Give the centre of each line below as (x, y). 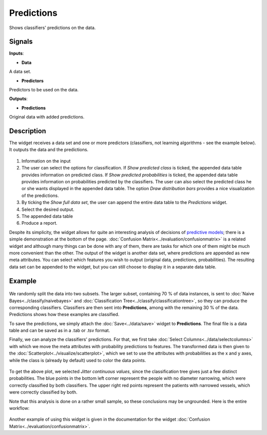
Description (28, 131)
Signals (21, 42)
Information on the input (46, 161)
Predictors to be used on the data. (44, 90)
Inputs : (17, 53)
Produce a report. (40, 223)
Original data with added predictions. (47, 117)
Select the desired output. (48, 209)
